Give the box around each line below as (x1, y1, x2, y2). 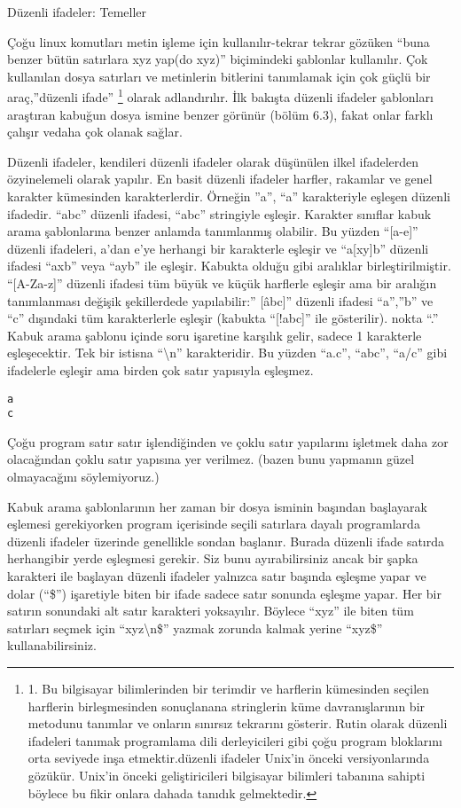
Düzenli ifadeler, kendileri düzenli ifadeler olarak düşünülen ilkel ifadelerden (7, 152, 419, 170)
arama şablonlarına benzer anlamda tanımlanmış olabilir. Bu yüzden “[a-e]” (7, 222, 418, 240)
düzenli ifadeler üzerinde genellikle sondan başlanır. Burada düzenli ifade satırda (7, 531, 445, 550)
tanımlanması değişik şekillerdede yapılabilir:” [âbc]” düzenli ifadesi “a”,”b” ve (7, 291, 434, 310)
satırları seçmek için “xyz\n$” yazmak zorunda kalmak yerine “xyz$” (7, 618, 383, 637)
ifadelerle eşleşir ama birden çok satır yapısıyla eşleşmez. (7, 360, 314, 379)
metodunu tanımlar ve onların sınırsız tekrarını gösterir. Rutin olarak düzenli (27, 714, 448, 733)
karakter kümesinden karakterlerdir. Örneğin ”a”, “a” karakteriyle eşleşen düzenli (7, 187, 450, 205)
